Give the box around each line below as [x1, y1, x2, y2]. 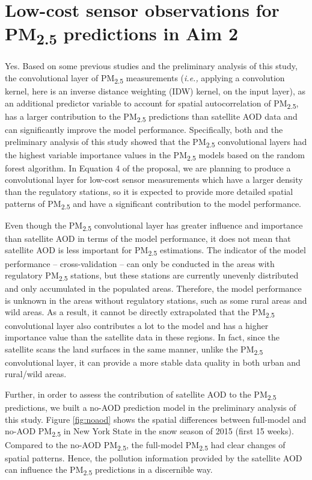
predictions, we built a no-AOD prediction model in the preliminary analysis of [5, 401, 296, 414]
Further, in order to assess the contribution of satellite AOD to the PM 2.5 [5, 388, 277, 402]
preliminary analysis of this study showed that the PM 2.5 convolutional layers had [5, 135, 307, 149]
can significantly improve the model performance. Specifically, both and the [5, 123, 283, 135]
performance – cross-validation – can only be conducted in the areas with [5, 257, 275, 269]
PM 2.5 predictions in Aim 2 [5, 21, 238, 49]
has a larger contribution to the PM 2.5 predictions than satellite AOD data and [5, 109, 298, 124]
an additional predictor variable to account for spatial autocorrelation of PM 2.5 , [5, 96, 299, 111]
